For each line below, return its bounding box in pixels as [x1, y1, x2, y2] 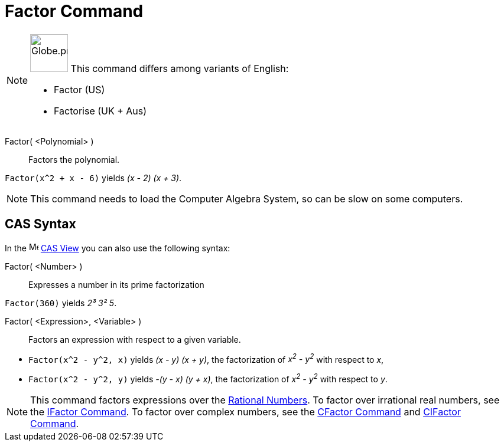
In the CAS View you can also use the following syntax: [5, 242, 230, 253]
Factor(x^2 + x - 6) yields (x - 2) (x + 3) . [5, 172, 182, 183]
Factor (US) [54, 83, 105, 96]
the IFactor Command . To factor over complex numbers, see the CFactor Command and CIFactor [30, 405, 461, 418]
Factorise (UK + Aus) [54, 104, 147, 117]
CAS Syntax [5, 217, 76, 232]
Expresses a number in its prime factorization [28, 279, 204, 290]
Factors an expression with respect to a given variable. [28, 334, 241, 345]
